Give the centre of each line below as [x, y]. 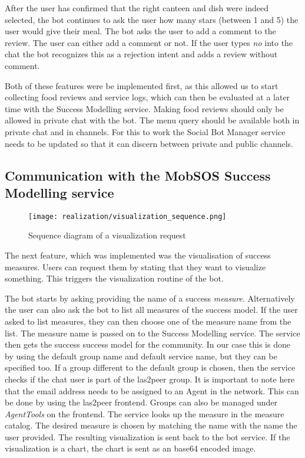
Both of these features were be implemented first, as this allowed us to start [142, 85]
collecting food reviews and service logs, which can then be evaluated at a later [147, 97]
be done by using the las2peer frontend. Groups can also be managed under [141, 402]
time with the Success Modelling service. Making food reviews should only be [144, 108]
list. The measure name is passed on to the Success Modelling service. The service [152, 333]
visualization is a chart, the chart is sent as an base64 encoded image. [130, 448]
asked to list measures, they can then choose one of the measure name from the [148, 321]
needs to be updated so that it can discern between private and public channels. [149, 143]
